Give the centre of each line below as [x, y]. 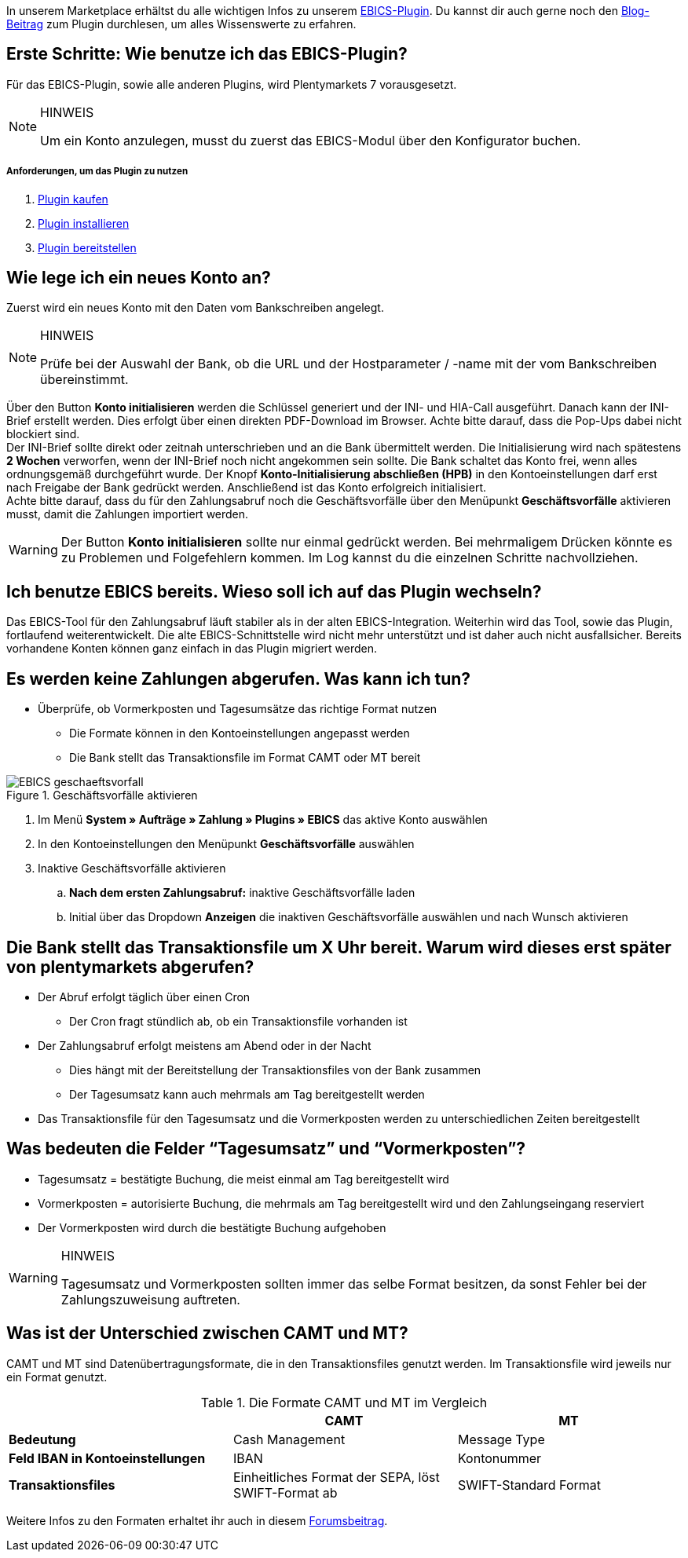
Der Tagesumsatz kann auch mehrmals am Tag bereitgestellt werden [247, 1094]
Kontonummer [500, 1458]
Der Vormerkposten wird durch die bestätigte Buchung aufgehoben [212, 1227]
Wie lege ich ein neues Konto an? [139, 278]
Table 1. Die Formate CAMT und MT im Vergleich [344, 1402]
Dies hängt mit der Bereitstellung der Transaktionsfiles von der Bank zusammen [275, 1070]
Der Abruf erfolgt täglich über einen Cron [144, 997]
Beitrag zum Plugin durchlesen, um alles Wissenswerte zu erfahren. [181, 24]
